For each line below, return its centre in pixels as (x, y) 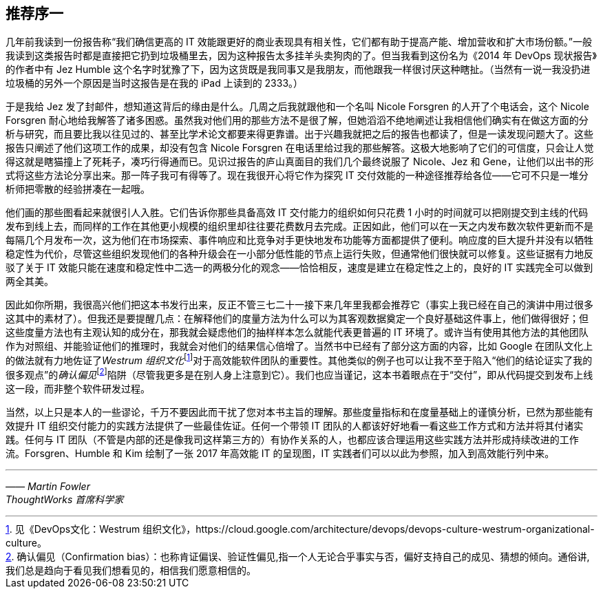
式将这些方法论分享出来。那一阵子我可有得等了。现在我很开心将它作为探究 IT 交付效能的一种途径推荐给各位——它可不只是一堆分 (297, 176)
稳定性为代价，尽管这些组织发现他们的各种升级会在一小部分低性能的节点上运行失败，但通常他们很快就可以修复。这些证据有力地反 (299, 254)
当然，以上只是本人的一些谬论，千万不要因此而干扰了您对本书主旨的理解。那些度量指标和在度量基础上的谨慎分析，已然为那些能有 (299, 412)
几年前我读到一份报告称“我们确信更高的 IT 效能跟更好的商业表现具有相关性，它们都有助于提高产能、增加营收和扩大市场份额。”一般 (299, 42)
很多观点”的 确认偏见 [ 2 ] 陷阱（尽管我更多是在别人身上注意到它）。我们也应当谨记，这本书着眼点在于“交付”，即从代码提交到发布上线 (299, 374)
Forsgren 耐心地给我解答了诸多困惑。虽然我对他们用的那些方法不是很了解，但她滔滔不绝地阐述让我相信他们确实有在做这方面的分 (297, 120)
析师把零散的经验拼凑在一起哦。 (78, 189)
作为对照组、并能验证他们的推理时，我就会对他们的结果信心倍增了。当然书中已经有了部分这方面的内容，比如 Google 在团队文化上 (299, 346)
